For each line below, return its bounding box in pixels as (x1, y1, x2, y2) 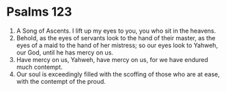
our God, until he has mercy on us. (16, 48, 114, 57)
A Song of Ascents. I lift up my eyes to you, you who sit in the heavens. (16, 27, 216, 35)
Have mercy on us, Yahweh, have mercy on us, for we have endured (16, 55, 209, 63)
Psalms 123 (6, 4, 72, 20)
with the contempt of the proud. (16, 77, 107, 85)
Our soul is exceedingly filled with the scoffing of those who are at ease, (16, 70, 220, 78)
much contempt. (16, 63, 63, 71)
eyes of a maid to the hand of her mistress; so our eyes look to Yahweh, (16, 41, 218, 49)
